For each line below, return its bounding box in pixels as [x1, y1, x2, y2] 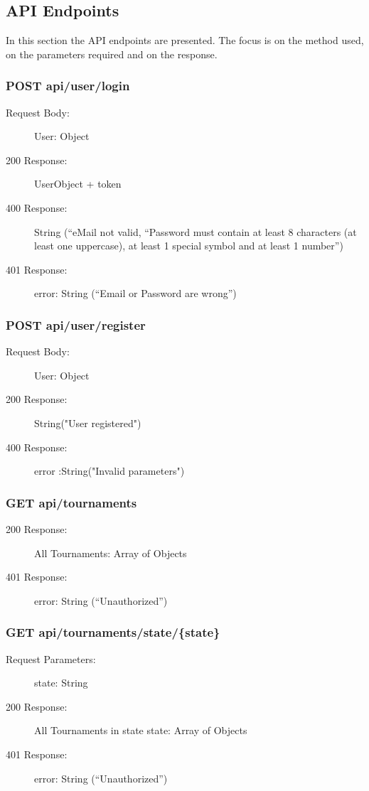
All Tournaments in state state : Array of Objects [34, 723, 247, 738]
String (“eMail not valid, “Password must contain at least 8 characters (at [34, 224, 357, 239]
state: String [34, 675, 88, 690]
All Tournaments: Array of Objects [34, 545, 187, 560]
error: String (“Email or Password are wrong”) [34, 286, 237, 301]
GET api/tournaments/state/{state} [6, 623, 220, 641]
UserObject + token [34, 176, 122, 191]
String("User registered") [34, 415, 141, 430]
